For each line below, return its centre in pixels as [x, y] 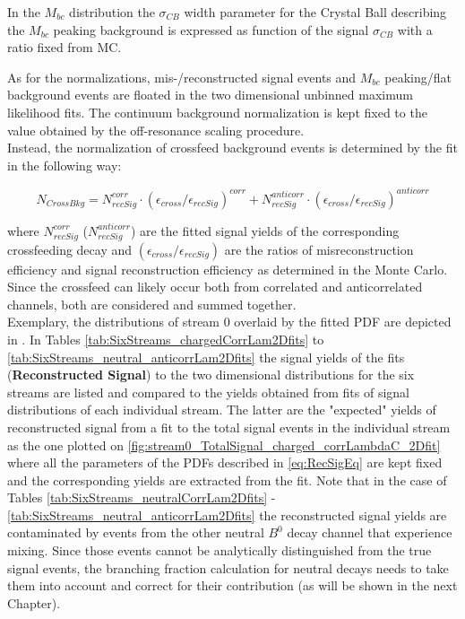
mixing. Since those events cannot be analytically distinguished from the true [220, 550]
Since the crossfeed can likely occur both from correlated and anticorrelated [215, 287]
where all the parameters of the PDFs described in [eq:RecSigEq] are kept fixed [225, 462]
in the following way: [65, 165]
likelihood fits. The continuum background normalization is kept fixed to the [217, 112]
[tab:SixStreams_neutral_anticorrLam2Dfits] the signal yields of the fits [206, 357]
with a [415, 29]
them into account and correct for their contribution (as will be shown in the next [232, 585]
